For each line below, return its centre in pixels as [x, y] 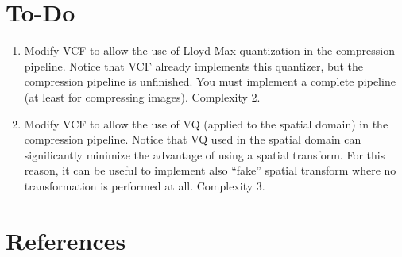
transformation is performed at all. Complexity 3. [145, 185]
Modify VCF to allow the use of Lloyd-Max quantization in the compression [209, 50]
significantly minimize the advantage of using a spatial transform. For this [205, 154]
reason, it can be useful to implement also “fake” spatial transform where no [210, 170]
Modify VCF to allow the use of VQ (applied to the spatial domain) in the [206, 123]
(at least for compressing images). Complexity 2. [142, 96]
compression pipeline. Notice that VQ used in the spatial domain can [193, 139]
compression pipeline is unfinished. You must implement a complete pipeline [210, 81]
